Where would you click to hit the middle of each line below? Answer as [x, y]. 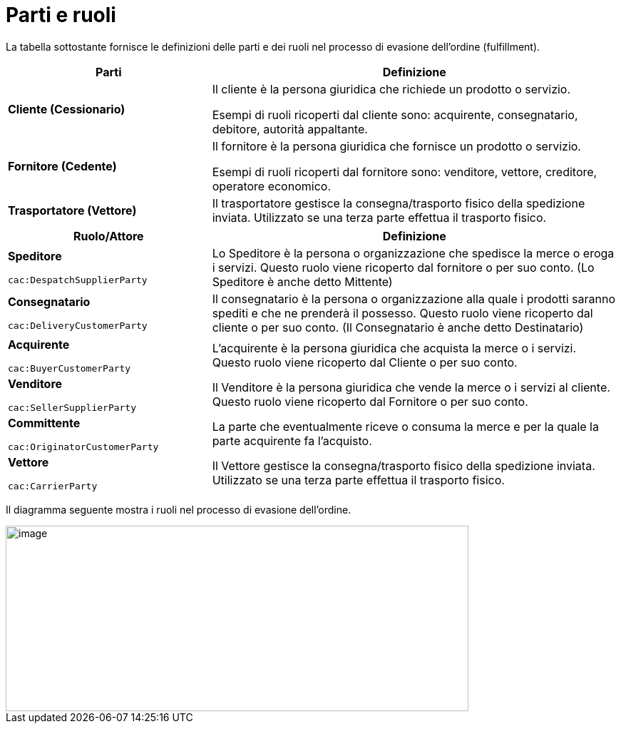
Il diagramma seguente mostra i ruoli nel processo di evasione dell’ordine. [179, 509]
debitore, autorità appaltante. [290, 129]
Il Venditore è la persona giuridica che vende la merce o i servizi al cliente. [411, 388]
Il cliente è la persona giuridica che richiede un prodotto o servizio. [391, 89]
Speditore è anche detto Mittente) [302, 281]
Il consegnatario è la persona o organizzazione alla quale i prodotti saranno [414, 299]
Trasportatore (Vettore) [72, 210]
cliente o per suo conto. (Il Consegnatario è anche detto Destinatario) [398, 327]
